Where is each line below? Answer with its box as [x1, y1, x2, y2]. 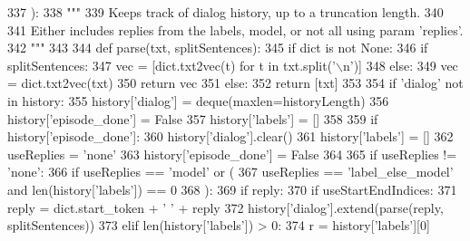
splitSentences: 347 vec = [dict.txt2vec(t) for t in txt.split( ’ [7, 55, 337, 74]
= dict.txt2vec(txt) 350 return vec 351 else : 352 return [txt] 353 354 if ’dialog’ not [7, 73, 464, 92]
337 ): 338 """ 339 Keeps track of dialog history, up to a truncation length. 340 [7, 3, 444, 21]
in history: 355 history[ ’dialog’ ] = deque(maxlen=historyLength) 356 [7, 91, 389, 110]
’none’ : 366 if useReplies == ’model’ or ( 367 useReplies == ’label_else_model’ [7, 162, 454, 181]
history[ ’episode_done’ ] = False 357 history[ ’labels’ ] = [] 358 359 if [7, 109, 378, 128]
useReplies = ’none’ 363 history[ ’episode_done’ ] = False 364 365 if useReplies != [7, 144, 457, 163]
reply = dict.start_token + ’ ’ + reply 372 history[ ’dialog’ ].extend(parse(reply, [7, 198, 444, 217]
